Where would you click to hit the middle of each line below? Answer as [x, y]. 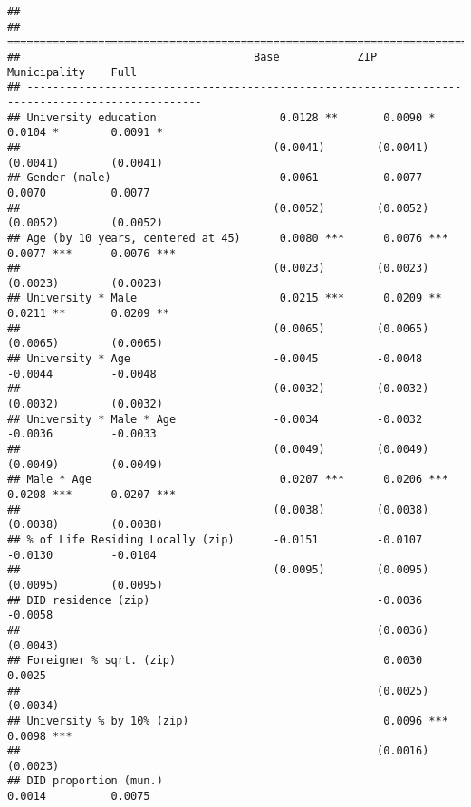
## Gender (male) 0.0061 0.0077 [215, 178]
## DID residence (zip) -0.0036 [215, 600]
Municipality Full [72, 72]
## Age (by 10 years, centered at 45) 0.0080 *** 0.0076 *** [228, 238]
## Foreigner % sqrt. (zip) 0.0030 [215, 661]
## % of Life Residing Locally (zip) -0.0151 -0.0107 [215, 539]
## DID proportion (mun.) [85, 781]
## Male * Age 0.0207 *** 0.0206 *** [228, 480]
